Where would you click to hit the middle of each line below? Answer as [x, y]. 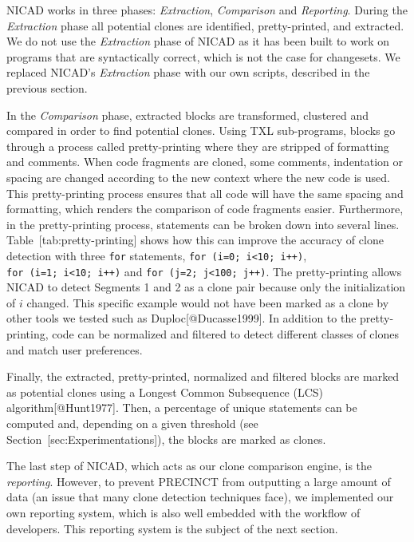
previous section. [47, 87]
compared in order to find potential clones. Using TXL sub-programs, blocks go [201, 131]
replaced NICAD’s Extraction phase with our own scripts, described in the [188, 72]
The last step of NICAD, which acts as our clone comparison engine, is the [189, 466]
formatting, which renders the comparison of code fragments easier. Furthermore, [205, 209]
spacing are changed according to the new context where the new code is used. [198, 177]
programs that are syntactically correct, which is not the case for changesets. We [203, 56]
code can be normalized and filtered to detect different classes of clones [225, 334]
